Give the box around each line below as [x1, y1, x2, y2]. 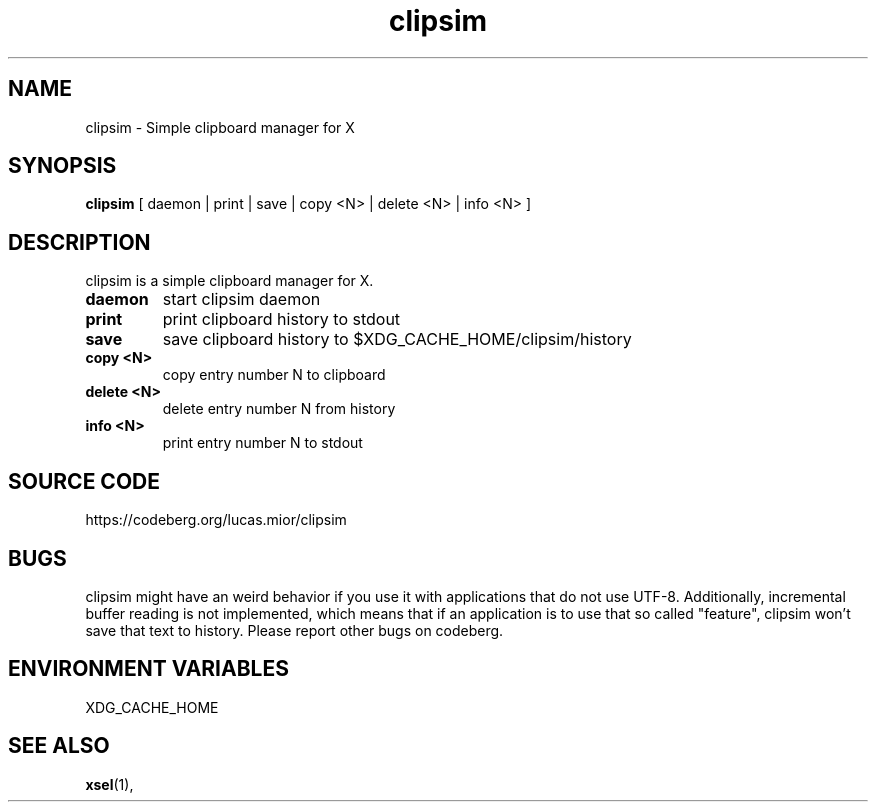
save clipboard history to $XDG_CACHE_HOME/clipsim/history [162, 329, 632, 350]
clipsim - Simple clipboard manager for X [85, 118, 355, 136]
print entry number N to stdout [162, 434, 363, 452]
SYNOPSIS [8, 153, 117, 179]
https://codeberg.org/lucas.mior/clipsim [85, 511, 347, 529]
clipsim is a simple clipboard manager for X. [85, 272, 374, 290]
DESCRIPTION [8, 229, 151, 255]
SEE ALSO [8, 733, 110, 759]
